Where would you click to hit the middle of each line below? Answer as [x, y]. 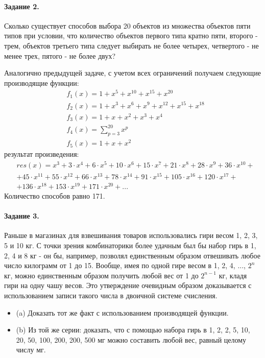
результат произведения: [42, 154]
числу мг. [31, 350]
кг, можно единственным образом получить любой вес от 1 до [101, 275]
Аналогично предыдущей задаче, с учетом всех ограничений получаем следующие [132, 73]
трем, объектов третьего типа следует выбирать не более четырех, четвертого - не [131, 45]
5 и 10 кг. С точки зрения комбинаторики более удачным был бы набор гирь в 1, [130, 245]
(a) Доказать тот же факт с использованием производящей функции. [122, 312]
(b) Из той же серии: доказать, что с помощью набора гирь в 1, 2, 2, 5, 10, [133, 330]
